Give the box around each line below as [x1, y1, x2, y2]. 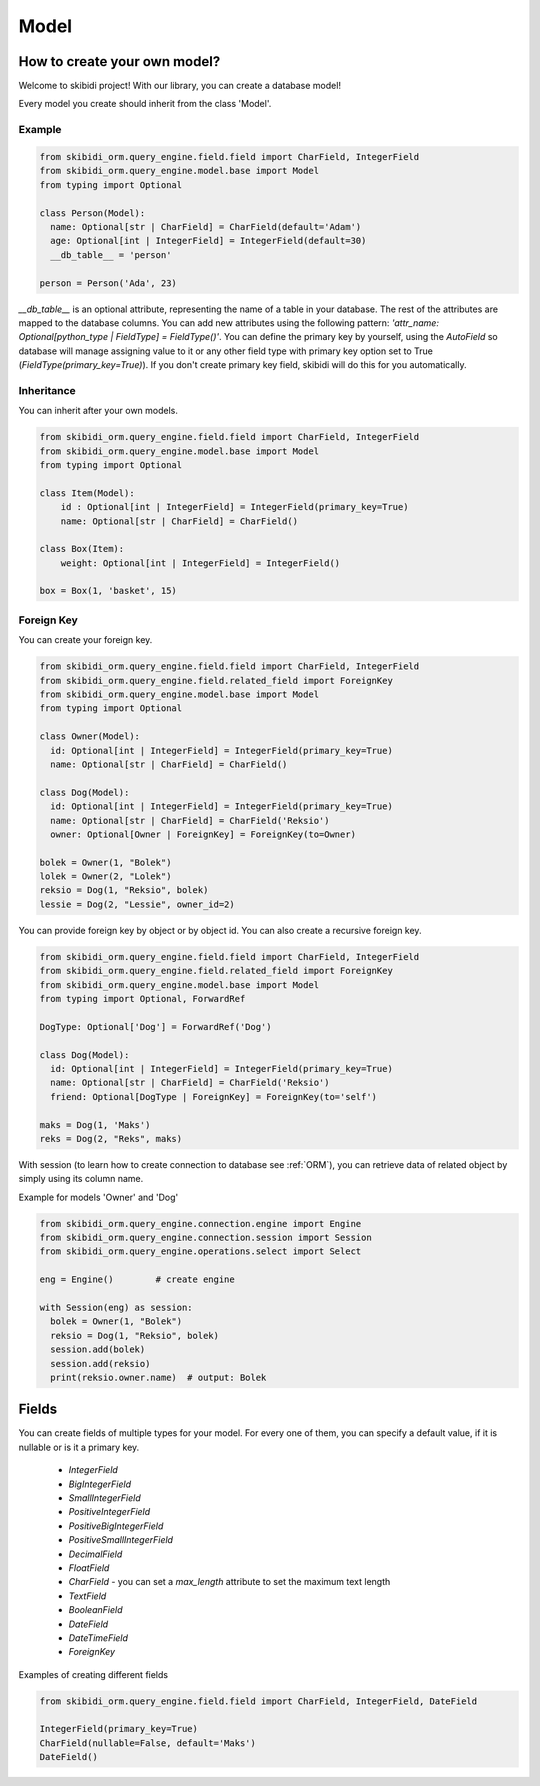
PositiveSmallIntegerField [68, 1534, 174, 1546]
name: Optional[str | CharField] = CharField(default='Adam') [50, 221, 362, 232]
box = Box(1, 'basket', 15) [39, 585, 177, 597]
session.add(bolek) [50, 1344, 146, 1355]
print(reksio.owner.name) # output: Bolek [50, 1371, 267, 1383]
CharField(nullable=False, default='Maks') [39, 1737, 257, 1749]
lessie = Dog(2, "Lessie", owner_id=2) [39, 898, 235, 910]
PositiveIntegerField [68, 1506, 151, 1518]
